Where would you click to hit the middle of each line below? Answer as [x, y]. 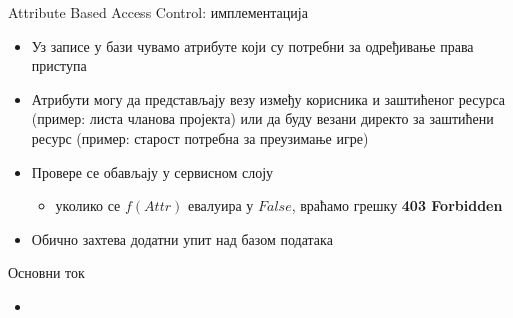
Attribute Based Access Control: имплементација [158, 12]
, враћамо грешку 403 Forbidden [397, 205]
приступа [59, 65]
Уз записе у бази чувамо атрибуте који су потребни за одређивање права [252, 45]
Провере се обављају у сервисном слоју [152, 171]
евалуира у [220, 205]
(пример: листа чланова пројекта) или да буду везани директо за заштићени [262, 118]
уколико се [88, 205]
